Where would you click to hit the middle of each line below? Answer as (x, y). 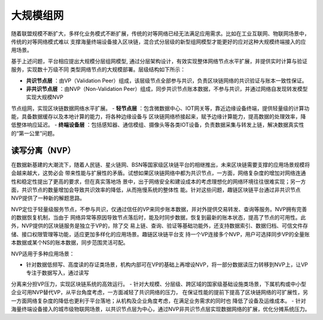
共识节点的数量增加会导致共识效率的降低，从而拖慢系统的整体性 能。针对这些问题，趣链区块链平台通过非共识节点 (161, 190)
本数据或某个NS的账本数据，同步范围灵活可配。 (70, 243)
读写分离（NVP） (43, 150)
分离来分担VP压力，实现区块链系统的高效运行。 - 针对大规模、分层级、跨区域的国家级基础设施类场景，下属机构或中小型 (159, 284)
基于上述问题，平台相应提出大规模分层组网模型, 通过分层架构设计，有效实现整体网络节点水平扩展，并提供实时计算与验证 (159, 61)
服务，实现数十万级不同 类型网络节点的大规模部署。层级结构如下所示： (98, 69)
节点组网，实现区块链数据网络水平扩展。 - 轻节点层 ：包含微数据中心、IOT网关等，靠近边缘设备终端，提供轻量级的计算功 (160, 108)
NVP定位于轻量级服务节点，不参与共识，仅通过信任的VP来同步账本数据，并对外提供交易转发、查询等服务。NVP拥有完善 (159, 209)
